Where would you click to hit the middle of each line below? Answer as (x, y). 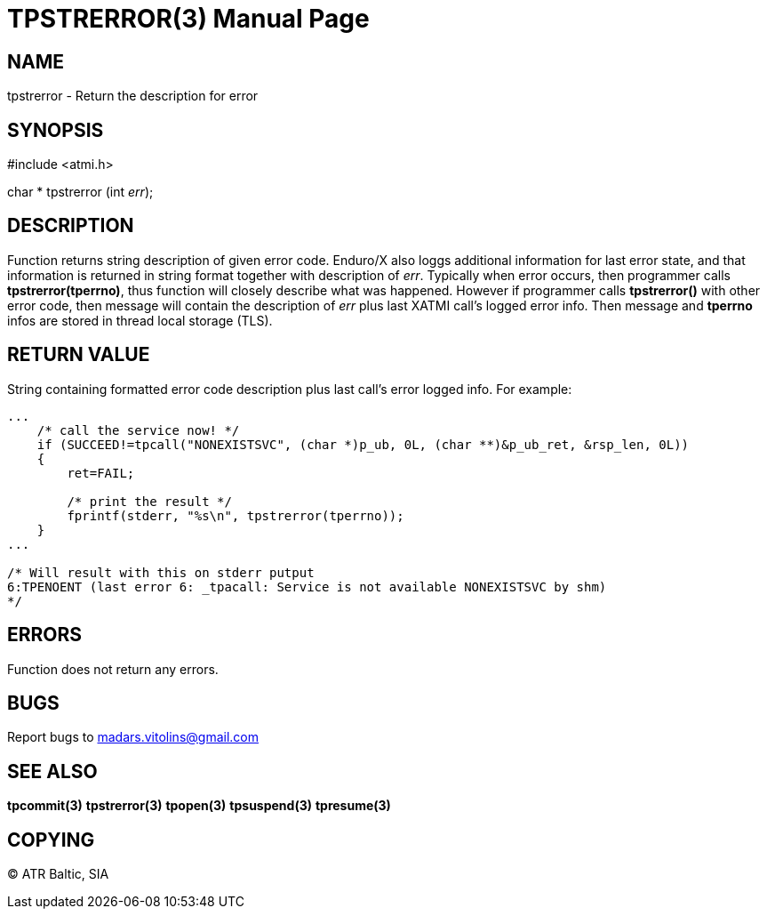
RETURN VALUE (79, 355)
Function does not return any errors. (113, 669)
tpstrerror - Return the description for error (133, 96)
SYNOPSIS (56, 130)
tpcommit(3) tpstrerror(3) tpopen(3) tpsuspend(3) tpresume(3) (199, 806)
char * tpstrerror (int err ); (80, 192)
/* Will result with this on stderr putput (161, 572)
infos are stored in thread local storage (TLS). (140, 320)
